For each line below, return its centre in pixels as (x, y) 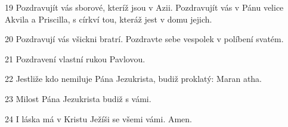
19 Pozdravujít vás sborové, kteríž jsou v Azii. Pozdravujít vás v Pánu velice (144, 7)
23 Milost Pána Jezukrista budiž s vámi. (78, 98)
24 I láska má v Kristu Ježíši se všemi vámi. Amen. (98, 118)
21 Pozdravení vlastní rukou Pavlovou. (75, 58)
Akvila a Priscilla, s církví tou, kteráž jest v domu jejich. (109, 19)
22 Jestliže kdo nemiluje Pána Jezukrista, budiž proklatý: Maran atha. (134, 79)
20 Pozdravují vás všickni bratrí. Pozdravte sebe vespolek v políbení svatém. (144, 39)
